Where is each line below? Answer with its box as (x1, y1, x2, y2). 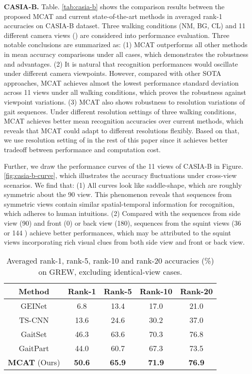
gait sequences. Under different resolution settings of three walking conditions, (4, 106, 236, 116)
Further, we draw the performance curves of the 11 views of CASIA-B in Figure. (4, 160, 243, 171)
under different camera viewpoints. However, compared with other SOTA (4, 68, 221, 78)
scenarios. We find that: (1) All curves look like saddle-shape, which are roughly (4, 179, 242, 190)
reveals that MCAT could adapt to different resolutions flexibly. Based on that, (4, 125, 239, 135)
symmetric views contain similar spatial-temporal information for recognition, (4, 198, 235, 209)
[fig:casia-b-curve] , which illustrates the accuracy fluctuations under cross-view (4, 170, 237, 180)
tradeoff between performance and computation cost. (4, 144, 161, 154)
